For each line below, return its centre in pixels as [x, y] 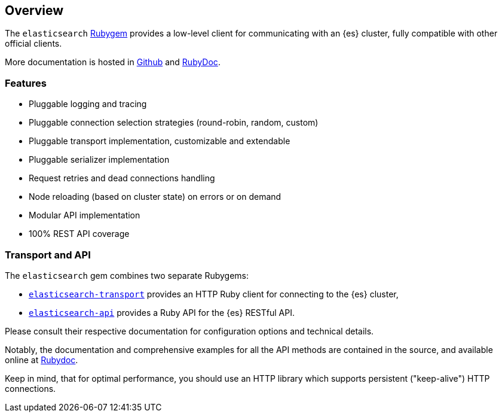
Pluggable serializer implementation [99, 160]
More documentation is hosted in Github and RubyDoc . [113, 62]
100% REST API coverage [79, 234]
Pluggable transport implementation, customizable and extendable [160, 141]
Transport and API [48, 255]
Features [26, 83]
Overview [34, 10]
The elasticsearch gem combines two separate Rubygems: [127, 275]
